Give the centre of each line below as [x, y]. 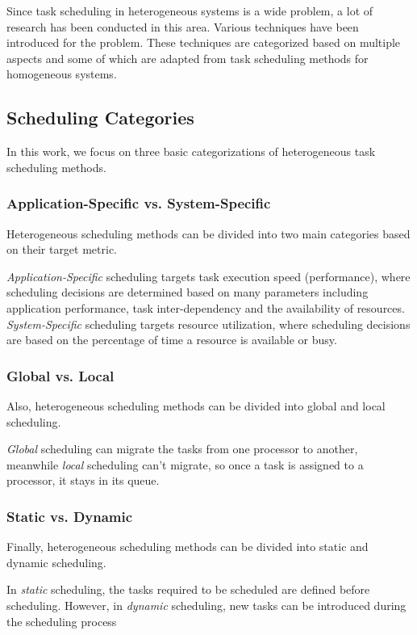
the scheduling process [62, 621]
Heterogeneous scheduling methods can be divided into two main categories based [208, 233]
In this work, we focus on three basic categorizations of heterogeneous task [191, 151]
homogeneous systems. [62, 74]
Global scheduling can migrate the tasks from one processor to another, [182, 449]
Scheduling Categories [100, 118]
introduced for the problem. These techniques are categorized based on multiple [204, 42]
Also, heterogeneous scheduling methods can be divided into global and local [196, 405]
